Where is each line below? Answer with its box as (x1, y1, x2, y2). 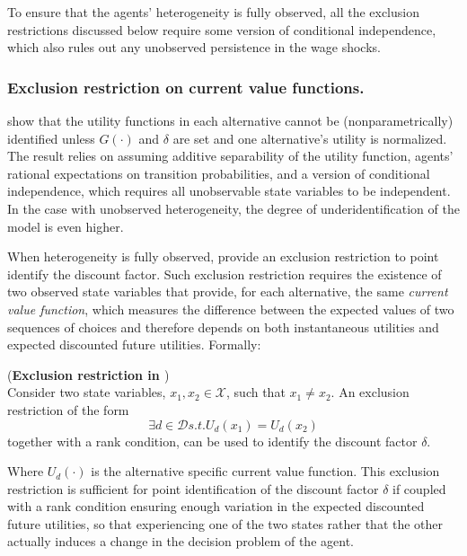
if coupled (392, 479, 446, 498)
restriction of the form (7, 400, 129, 419)
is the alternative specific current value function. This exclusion (91, 462, 440, 481)
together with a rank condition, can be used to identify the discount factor (7, 431, 418, 450)
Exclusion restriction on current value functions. (7, 75, 365, 98)
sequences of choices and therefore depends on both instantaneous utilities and (7, 317, 439, 336)
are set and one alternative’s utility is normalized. (172, 128, 447, 147)
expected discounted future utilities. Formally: (7, 335, 261, 354)
